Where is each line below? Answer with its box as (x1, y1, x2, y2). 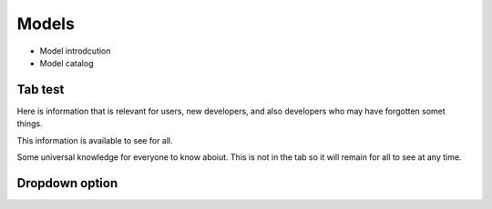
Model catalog (39, 57, 94, 68)
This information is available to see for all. (16, 134, 173, 145)
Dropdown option (16, 175, 118, 191)
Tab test (16, 82, 65, 97)
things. (16, 118, 43, 129)
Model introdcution (39, 45, 111, 56)
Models (16, 14, 75, 34)
